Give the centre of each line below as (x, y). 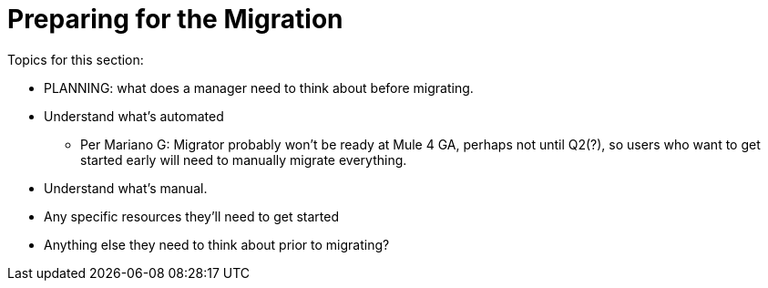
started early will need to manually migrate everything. (244, 159)
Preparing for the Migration (175, 19)
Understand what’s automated (134, 116)
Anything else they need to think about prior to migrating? (217, 244)
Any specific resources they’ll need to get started (192, 216)
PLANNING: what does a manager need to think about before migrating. (259, 87)
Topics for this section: (76, 59)
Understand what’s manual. (126, 188)
